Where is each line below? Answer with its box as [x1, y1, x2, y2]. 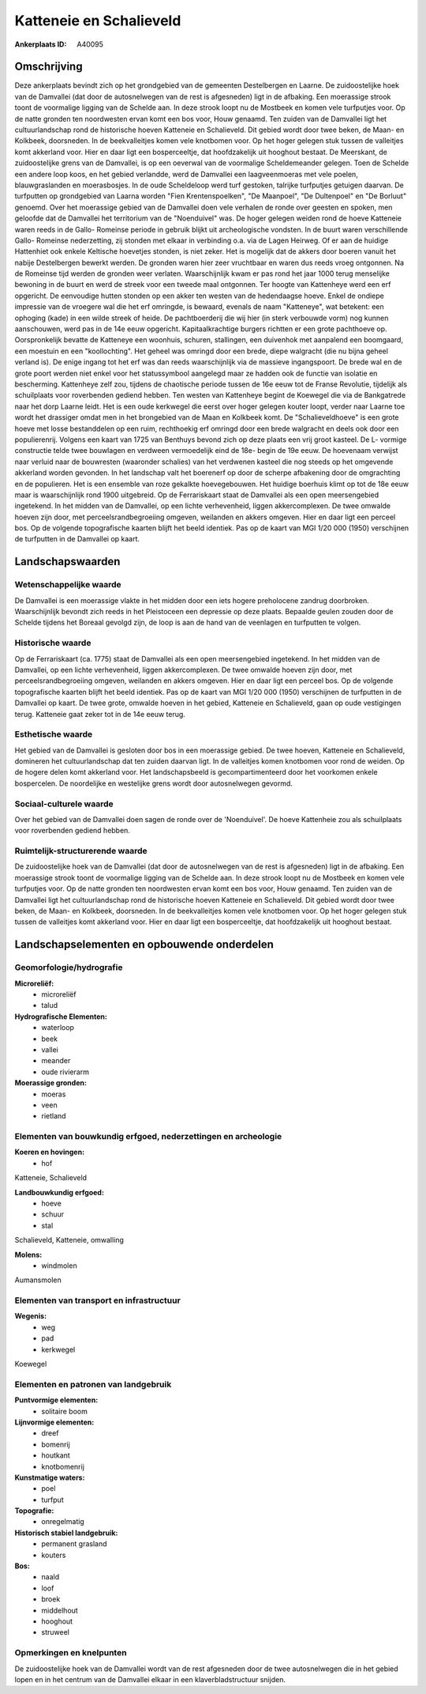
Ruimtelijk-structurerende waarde [14, 846, 148, 857]
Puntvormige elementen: [14, 1395, 99, 1405]
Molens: [14, 1250, 43, 1259]
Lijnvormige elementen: [14, 1417, 95, 1427]
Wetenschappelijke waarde [14, 579, 121, 590]
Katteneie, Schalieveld [14, 1173, 87, 1183]
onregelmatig [41, 1517, 84, 1526]
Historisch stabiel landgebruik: [14, 1528, 118, 1537]
